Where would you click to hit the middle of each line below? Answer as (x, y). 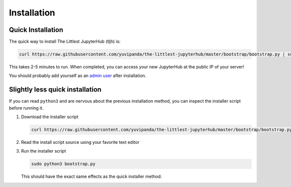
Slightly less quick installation (55, 90)
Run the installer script (44, 151)
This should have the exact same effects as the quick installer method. (91, 176)
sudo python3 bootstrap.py (63, 164)
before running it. (26, 108)
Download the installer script (50, 117)
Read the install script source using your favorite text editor (80, 142)
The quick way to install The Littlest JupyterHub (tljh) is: (65, 42)
